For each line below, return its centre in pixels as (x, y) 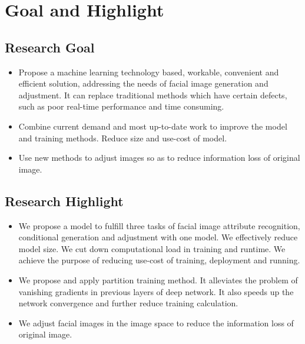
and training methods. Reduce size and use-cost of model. (123, 138)
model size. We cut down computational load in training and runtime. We (152, 248)
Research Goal (50, 47)
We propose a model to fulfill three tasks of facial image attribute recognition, (159, 225)
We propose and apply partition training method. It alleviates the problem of (158, 279)
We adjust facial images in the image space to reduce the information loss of (156, 322)
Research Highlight (64, 201)
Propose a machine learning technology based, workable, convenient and (149, 72)
